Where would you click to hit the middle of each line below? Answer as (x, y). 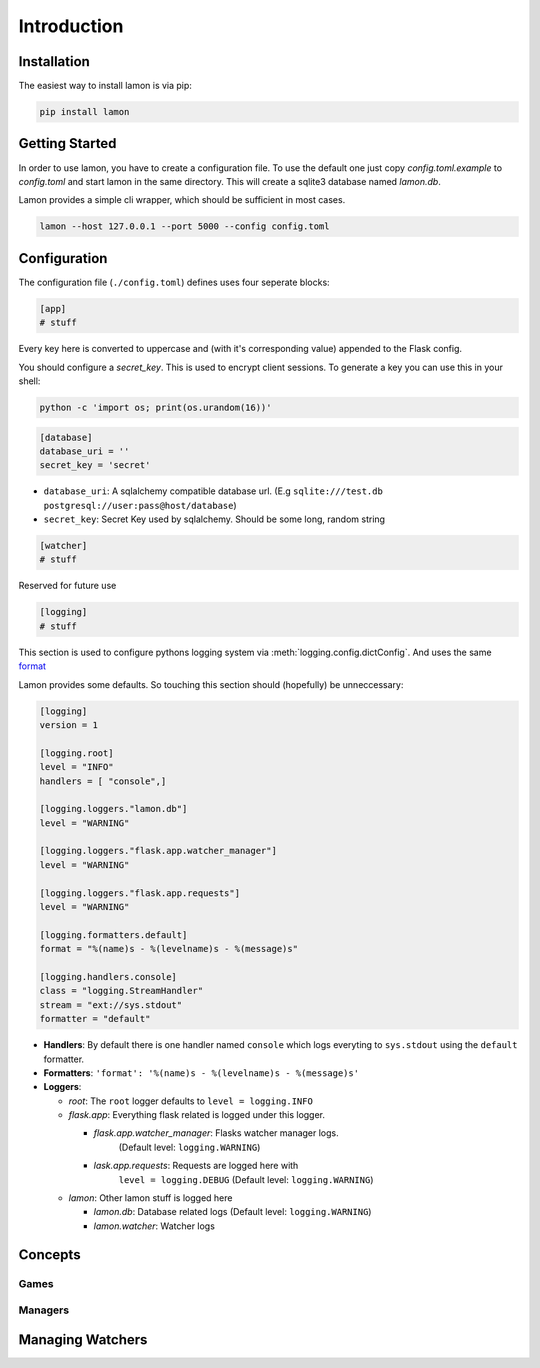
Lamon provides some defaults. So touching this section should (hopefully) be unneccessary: (211, 684)
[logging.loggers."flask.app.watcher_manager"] (158, 851)
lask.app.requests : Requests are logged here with (196, 1166)
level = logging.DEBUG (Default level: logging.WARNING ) (246, 1179)
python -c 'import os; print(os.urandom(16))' (155, 407)
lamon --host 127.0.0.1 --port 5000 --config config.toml (184, 226)
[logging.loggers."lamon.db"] (113, 809)
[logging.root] (76, 753)
